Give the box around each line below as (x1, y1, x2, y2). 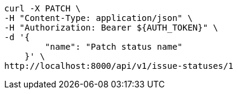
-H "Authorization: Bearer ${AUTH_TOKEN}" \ (4, 23, 219, 32)
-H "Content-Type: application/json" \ (4, 13, 193, 23)
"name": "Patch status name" (45, 42, 183, 51)
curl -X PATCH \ (4, 4, 81, 13)
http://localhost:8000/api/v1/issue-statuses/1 (4, 61, 234, 71)
